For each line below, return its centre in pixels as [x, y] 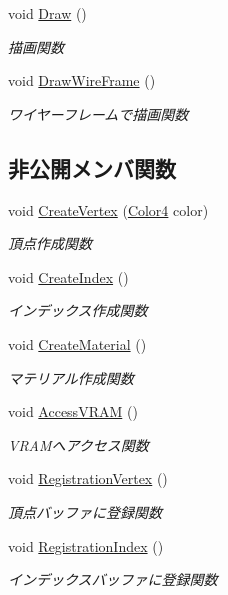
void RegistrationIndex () [86, 545]
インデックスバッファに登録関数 [113, 579]
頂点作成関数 [50, 243]
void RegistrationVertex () [88, 478]
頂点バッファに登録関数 [85, 511]
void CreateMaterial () [77, 343]
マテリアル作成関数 [71, 377]
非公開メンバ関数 [92, 167]
